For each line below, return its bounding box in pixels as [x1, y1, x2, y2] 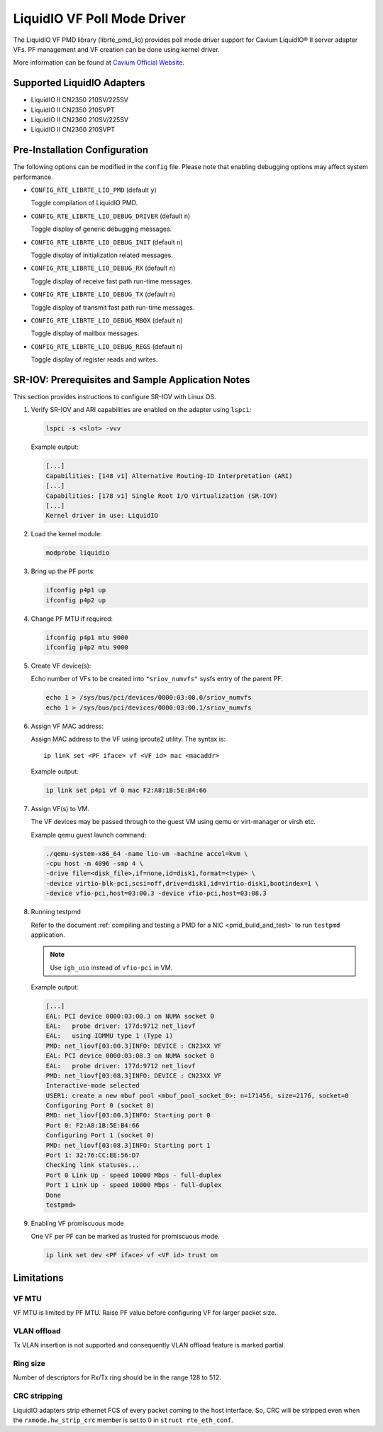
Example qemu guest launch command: [30, 830, 147, 839]
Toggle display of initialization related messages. [30, 251, 173, 259]
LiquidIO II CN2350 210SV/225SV [30, 96, 129, 104]
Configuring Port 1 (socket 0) [45, 1132, 155, 1139]
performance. [13, 173, 53, 181]
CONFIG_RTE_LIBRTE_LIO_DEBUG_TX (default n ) [30, 290, 176, 298]
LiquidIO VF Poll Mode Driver [13, 11, 186, 26]
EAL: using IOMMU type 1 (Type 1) [45, 1032, 174, 1040]
